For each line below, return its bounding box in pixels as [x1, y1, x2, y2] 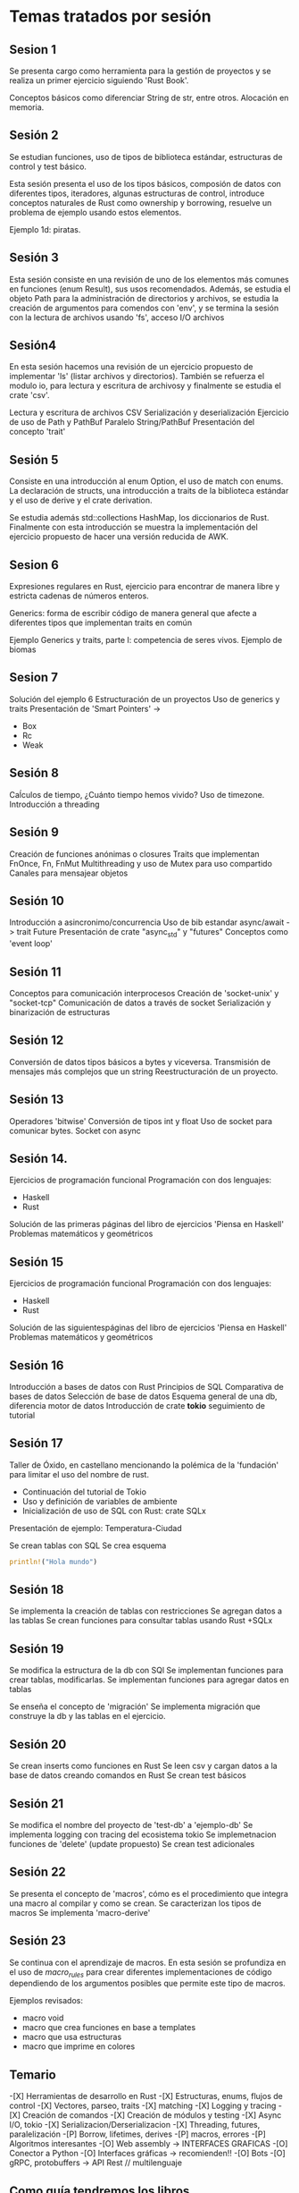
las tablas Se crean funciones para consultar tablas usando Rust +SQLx [9, 1615, 273, 1626]
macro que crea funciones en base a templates [21, 2022, 196, 2033]
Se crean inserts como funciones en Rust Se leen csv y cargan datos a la [9, 1760, 278, 1772]
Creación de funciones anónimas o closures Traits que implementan [9, 848, 261, 859]
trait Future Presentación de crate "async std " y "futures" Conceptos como [16, 927, 288, 940]
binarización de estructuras [9, 1006, 111, 1017]
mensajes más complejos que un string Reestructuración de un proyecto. [9, 1066, 278, 1077]
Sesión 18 [9, 1582, 64, 1597]
